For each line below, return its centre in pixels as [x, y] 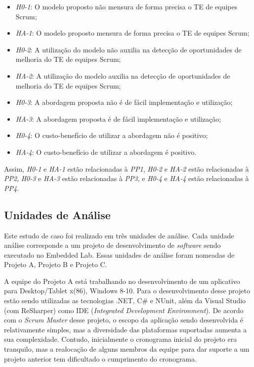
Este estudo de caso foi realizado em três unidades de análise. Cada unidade [119, 235]
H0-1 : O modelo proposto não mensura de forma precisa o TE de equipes [127, 6]
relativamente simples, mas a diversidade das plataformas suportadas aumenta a [126, 329]
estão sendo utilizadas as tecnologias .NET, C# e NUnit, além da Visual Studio [125, 300]
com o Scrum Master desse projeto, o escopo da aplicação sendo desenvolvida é [124, 320]
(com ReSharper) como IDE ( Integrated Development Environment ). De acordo [124, 310]
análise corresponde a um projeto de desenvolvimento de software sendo [112, 245]
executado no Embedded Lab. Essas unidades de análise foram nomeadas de [119, 254]
